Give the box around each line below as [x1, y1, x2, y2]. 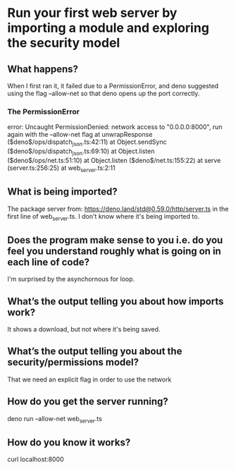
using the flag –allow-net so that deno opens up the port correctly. [7, 90, 200, 97]
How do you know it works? [7, 436, 131, 449]
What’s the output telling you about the [7, 346, 182, 358]
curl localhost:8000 [7, 455, 65, 463]
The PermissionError [7, 106, 80, 116]
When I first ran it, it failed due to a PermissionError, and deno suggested [7, 82, 219, 90]
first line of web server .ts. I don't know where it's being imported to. [7, 212, 199, 222]
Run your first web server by [7, 5, 178, 21]
